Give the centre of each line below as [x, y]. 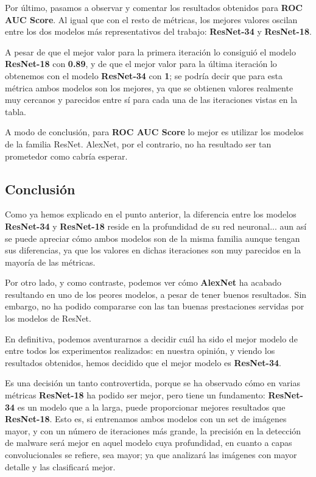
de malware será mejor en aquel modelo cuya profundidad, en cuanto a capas [149, 443]
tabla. [16, 111]
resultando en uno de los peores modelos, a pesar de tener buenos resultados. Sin [156, 294]
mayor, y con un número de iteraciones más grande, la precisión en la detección [153, 430]
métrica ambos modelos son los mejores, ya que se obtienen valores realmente [149, 87]
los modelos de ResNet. [48, 318]
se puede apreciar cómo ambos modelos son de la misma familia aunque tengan [153, 238]
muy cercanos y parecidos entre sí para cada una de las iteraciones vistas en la [151, 100]
